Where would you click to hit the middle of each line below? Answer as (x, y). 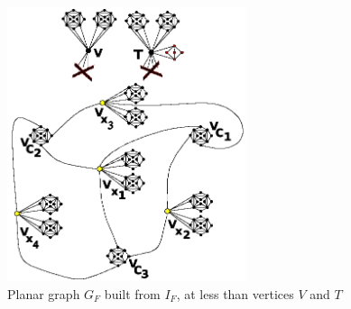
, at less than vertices (235, 293)
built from (132, 293)
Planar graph (44, 293)
